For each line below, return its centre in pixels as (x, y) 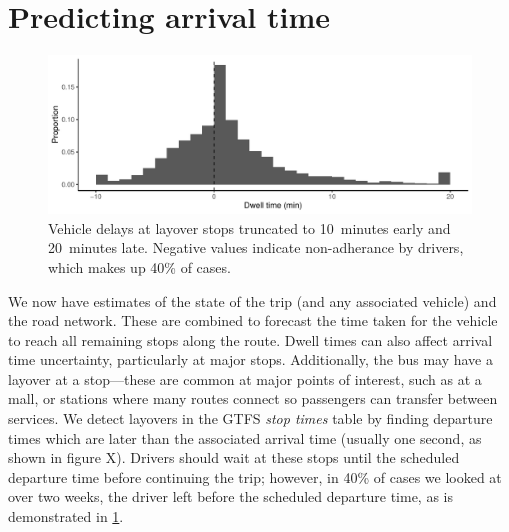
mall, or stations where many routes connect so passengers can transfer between (253, 398)
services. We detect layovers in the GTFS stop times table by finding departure (250, 418)
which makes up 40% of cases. (139, 266)
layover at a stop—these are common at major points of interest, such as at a (245, 378)
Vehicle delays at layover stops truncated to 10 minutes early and (249, 227)
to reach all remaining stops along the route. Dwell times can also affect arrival (250, 339)
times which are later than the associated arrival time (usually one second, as (245, 437)
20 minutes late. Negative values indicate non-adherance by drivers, (256, 247)
